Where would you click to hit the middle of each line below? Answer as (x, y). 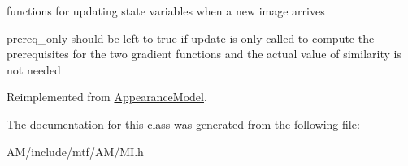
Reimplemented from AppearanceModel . (107, 97)
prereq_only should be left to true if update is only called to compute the (191, 38)
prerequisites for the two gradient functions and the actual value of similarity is (204, 54)
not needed (34, 69)
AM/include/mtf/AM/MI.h (75, 151)
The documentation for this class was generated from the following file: (183, 123)
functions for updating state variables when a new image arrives (166, 11)
